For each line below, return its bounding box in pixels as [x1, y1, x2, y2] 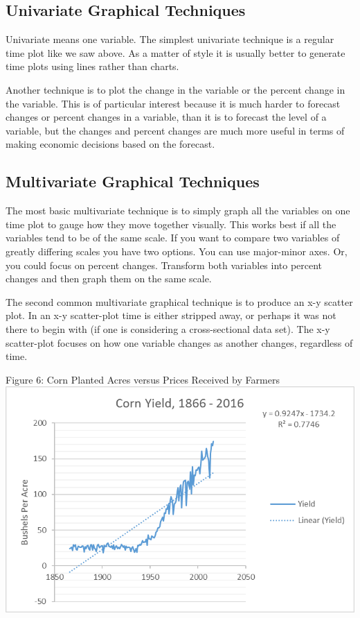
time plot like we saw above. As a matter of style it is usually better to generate [6, 45, 345, 60]
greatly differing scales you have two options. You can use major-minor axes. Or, [6, 243, 348, 258]
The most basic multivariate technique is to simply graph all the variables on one [6, 203, 350, 218]
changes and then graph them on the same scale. [6, 271, 212, 286]
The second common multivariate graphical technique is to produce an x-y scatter [6, 294, 353, 309]
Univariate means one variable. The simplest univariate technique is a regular [6, 32, 334, 46]
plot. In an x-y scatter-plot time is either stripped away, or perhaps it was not [6, 308, 336, 323]
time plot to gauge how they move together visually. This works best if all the [6, 216, 336, 231]
